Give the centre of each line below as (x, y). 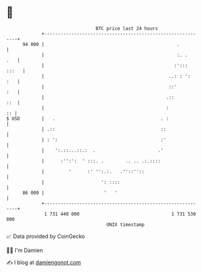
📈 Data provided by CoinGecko (46, 236)
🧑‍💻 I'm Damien (25, 250)
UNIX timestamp (125, 224)
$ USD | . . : (88, 118)
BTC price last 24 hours (127, 28)
